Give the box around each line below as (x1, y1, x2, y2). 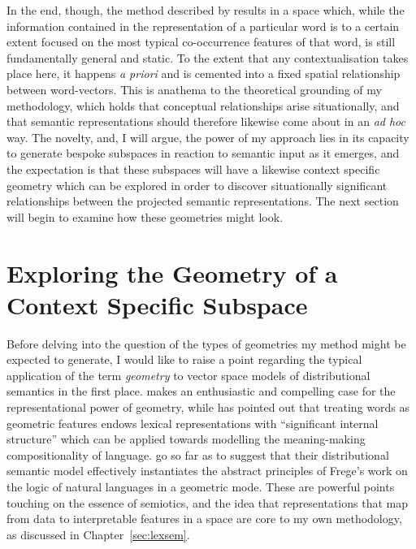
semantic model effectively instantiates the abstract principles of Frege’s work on (6, 462, 408, 479)
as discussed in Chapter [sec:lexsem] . (6, 525, 190, 543)
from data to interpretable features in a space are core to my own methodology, (6, 510, 402, 527)
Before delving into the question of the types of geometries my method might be (6, 335, 406, 352)
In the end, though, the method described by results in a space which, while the (6, 2, 405, 18)
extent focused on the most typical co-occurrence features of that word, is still (6, 33, 396, 50)
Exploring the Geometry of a (6, 256, 338, 289)
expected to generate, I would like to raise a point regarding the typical (6, 351, 362, 368)
